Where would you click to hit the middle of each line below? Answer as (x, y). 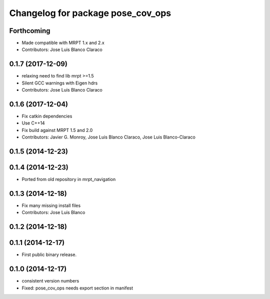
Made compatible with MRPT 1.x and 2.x (63, 43)
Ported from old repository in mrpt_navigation (69, 179)
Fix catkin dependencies (47, 116)
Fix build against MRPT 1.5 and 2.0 (57, 130)
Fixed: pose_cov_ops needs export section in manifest (77, 288)
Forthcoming (30, 31)
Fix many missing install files (51, 205)
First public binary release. (49, 254)
